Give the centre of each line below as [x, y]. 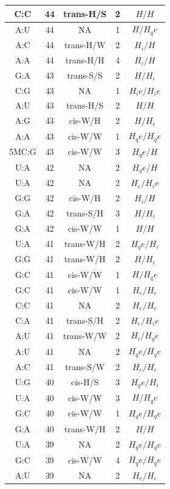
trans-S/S [85, 75]
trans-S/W [85, 366]
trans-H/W [85, 45]
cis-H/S [85, 382]
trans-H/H [85, 59]
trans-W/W [85, 335]
